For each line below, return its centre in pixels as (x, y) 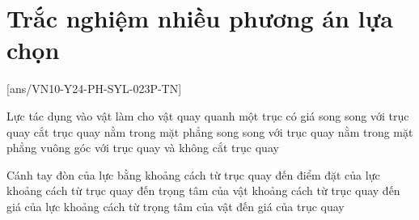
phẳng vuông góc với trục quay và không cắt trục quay (143, 148)
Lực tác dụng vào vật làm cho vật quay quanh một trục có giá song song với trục (208, 115)
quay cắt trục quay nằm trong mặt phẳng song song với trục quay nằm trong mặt (210, 131)
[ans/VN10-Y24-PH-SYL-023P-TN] (94, 89)
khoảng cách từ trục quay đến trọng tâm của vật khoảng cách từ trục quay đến (203, 190)
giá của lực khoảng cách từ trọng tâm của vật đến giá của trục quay (176, 206)
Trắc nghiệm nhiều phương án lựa (200, 18)
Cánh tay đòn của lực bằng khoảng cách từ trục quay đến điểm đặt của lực (193, 174)
